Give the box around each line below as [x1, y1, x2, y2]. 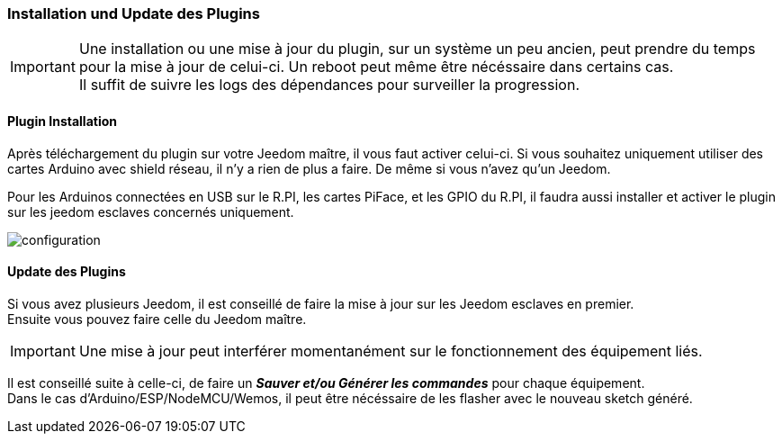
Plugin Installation [7, 112, 118, 129]
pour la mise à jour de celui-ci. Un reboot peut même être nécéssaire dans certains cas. [78, 58, 674, 76]
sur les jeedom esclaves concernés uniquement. [7, 203, 294, 220]
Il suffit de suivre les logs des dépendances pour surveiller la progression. [78, 76, 580, 94]
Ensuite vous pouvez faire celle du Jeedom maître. [7, 310, 307, 327]
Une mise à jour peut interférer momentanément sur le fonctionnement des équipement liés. [78, 341, 703, 360]
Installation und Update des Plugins [7, 4, 260, 22]
